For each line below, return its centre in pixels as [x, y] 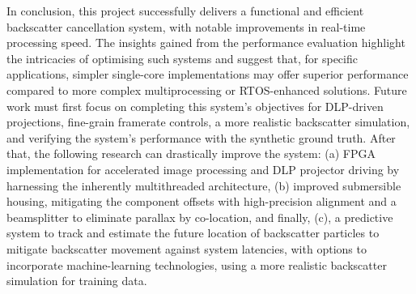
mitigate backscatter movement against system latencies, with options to [187, 248]
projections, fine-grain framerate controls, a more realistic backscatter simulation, [208, 122]
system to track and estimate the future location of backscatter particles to [193, 233]
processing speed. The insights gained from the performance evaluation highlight [206, 43]
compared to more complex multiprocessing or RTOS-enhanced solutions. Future [207, 89]
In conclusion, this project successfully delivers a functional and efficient [185, 11]
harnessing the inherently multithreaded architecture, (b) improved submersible [204, 185]
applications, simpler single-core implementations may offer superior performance [208, 74]
